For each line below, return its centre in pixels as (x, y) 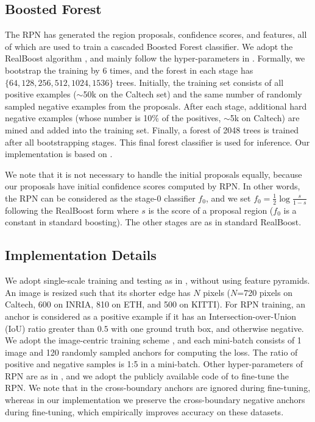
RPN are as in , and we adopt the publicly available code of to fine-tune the (147, 375)
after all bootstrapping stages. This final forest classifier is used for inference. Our (157, 142)
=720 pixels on (265, 292)
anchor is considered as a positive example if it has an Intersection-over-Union (151, 316)
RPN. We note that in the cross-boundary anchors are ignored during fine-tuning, (158, 388)
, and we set (228, 198)
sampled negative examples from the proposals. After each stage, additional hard (156, 106)
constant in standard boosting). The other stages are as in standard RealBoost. (153, 222)
